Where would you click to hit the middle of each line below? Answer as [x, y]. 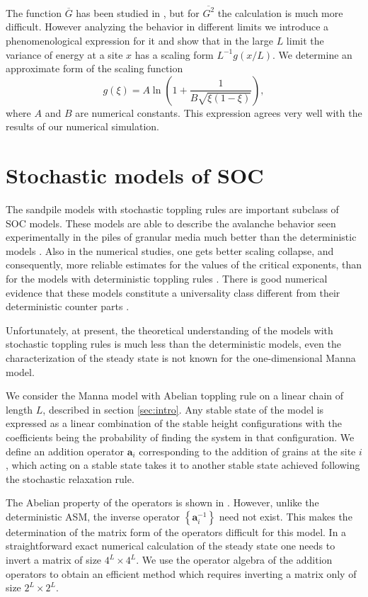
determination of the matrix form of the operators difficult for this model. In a [176, 531]
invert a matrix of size [54, 560]
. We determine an [312, 54]
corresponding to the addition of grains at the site [247, 451]
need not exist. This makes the [286, 516]
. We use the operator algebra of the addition [234, 560]
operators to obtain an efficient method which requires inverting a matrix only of [181, 573]
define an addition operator [65, 451]
